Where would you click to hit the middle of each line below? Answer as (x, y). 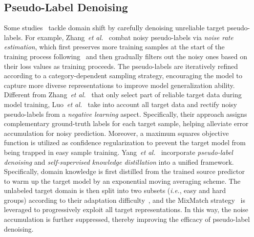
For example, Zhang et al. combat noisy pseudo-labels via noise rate (129, 37)
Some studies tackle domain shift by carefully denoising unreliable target (114, 28)
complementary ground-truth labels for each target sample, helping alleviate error (126, 123)
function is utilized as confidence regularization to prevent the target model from (125, 142)
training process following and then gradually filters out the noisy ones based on (126, 56)
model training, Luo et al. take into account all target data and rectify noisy (121, 104)
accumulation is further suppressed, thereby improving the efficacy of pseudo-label (127, 219)
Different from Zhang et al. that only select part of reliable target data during (123, 95)
